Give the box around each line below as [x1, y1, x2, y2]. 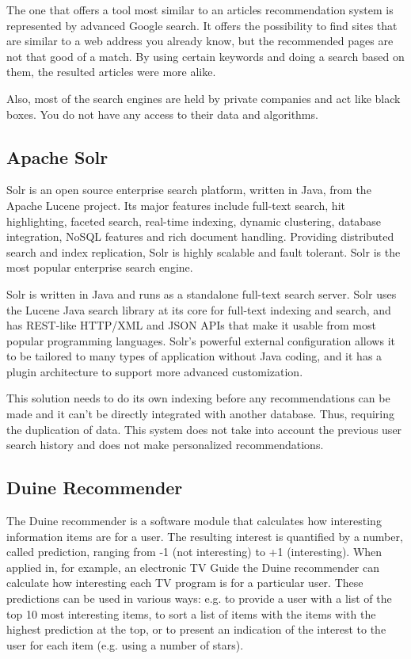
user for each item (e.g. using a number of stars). [6, 636, 244, 653]
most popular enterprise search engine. [6, 259, 193, 276]
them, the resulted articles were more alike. [6, 63, 216, 80]
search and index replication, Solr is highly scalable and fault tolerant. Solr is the [6, 243, 401, 260]
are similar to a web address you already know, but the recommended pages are [6, 32, 394, 49]
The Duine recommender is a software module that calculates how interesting [6, 512, 382, 529]
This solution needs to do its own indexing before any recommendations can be [6, 390, 390, 406]
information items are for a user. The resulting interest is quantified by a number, [6, 528, 403, 544]
